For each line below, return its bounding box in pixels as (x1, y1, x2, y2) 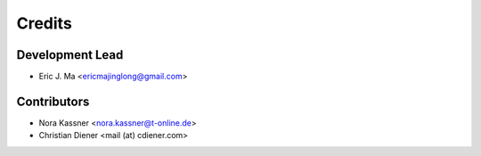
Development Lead (16, 47, 124, 62)
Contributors (16, 94, 90, 109)
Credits (16, 13, 73, 33)
